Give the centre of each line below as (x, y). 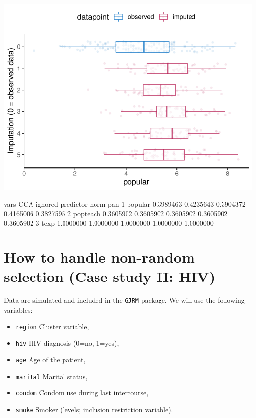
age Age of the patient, (50, 359)
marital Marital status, (51, 376)
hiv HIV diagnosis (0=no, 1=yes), (67, 343)
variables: (18, 310)
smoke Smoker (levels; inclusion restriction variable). (94, 409)
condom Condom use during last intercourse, (82, 393)
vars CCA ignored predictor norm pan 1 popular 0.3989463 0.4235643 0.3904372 (125, 204)
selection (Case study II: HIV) (110, 276)
